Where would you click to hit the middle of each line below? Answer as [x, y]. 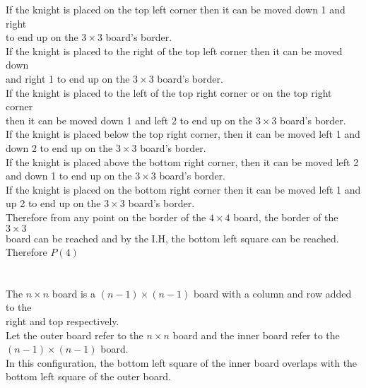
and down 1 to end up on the [69, 176]
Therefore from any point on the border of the [106, 217]
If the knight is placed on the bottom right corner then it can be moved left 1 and [183, 189]
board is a [73, 293]
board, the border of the [286, 217]
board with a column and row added [272, 293]
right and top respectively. [63, 321]
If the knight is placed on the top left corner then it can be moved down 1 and [176, 9]
